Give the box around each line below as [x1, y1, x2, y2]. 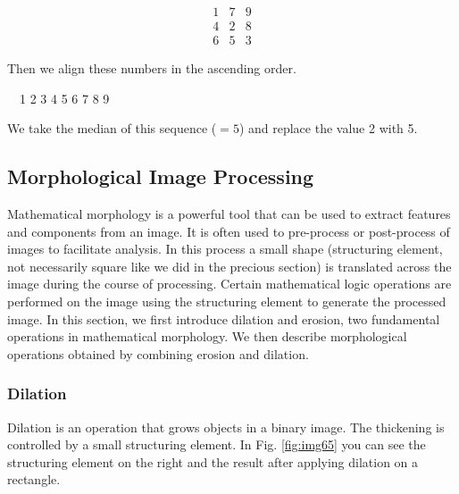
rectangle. [7, 470, 61, 489]
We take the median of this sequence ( [7, 119, 217, 138]
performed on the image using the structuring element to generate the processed [7, 292, 446, 311]
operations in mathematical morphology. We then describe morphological [7, 327, 407, 346]
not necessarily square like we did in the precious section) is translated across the [7, 256, 452, 275]
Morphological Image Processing [7, 163, 314, 190]
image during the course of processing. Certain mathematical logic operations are [7, 274, 452, 293]
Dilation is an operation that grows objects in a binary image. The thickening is [7, 417, 445, 436]
